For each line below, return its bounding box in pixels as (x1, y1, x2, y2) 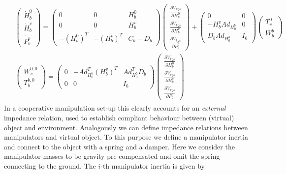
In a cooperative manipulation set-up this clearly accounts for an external (4, 103, 226, 113)
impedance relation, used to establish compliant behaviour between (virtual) (4, 113, 234, 122)
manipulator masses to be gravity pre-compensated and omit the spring (4, 151, 220, 161)
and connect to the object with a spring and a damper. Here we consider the (4, 141, 235, 151)
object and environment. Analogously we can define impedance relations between (4, 122, 248, 132)
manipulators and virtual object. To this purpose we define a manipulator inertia (4, 132, 248, 142)
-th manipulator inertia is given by (100, 160, 205, 171)
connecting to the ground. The (4, 160, 96, 171)
